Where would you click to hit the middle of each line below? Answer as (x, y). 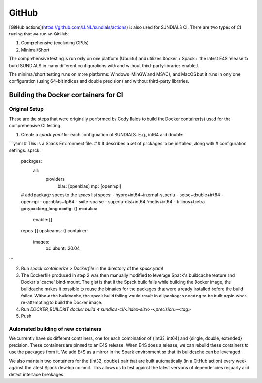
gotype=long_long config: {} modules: (59, 209)
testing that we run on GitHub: (39, 34)
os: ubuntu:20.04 (63, 248)
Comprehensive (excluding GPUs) (55, 43)
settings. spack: (25, 150)
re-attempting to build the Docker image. (62, 303)
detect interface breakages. (37, 374)
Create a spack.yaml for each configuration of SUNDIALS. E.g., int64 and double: (102, 135)
